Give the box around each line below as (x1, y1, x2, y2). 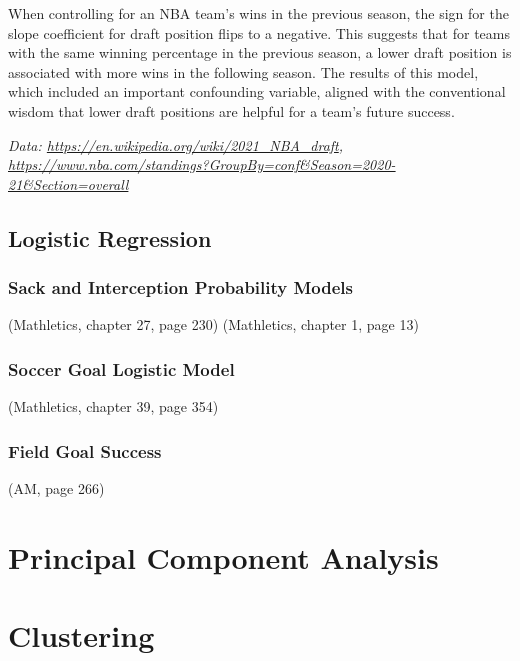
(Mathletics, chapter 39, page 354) (8, 396, 219, 417)
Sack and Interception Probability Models (8, 275, 354, 300)
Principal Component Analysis (8, 536, 439, 577)
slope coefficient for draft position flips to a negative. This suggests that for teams (8, 22, 510, 43)
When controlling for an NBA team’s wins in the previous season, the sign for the (8, 3, 509, 23)
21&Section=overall (8, 173, 129, 194)
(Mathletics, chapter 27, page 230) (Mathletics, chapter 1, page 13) (8, 314, 419, 335)
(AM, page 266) (8, 477, 105, 498)
